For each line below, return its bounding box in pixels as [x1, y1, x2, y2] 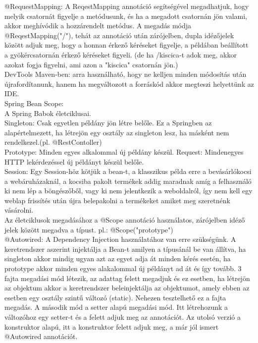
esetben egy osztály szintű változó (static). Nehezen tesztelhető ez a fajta [4, 292, 226, 302]
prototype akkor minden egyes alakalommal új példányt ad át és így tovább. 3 [4, 263, 242, 274]
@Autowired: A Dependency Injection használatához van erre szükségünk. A [4, 234, 236, 244]
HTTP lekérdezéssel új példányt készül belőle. [4, 156, 144, 167]
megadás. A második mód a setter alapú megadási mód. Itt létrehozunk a [4, 302, 228, 312]
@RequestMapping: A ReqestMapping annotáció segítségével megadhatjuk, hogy [4, 1, 249, 11]
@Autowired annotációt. [4, 331, 78, 342]
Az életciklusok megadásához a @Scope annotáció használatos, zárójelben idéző [4, 215, 245, 225]
